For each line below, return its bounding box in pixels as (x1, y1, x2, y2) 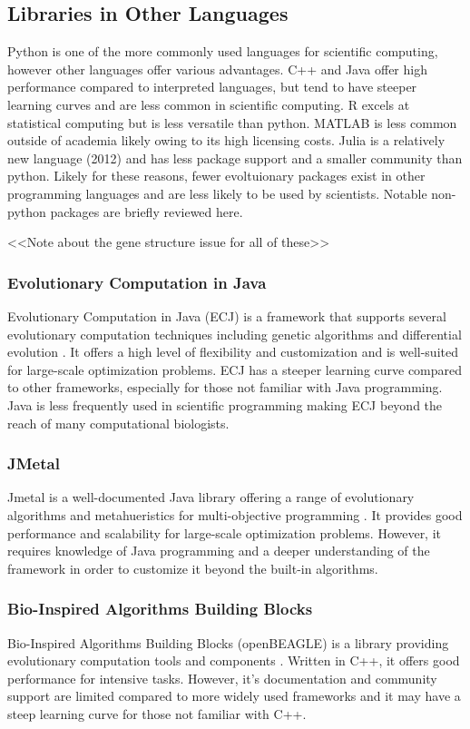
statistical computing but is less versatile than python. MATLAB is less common (7, 113, 457, 132)
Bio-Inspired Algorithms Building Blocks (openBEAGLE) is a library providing (7, 633, 449, 652)
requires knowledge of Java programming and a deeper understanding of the (7, 541, 430, 560)
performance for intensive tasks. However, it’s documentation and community (7, 668, 437, 687)
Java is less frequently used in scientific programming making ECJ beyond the (7, 395, 443, 414)
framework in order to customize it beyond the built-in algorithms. (7, 558, 378, 577)
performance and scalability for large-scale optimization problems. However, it (7, 523, 442, 542)
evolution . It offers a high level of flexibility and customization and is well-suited (7, 342, 458, 361)
